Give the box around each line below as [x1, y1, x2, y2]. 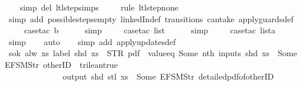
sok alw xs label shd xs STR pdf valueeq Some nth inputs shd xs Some [8, 47, 297, 59]
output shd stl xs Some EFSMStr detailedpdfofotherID [62, 70, 274, 82]
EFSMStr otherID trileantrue [5, 58, 118, 70]
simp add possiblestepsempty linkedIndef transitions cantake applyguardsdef [8, 12, 294, 25]
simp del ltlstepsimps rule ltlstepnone [20, 1, 178, 13]
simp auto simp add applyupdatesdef [8, 35, 176, 47]
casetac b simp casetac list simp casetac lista [24, 24, 275, 36]
